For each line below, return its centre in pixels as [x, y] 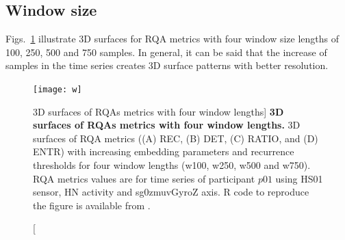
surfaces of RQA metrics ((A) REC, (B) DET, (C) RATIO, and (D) [176, 138]
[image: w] [57, 89]
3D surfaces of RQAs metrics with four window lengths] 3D [158, 111]
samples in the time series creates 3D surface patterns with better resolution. [167, 65]
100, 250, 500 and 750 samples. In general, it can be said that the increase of [166, 52]
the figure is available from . [92, 205]
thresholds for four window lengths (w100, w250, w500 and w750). [172, 165]
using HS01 [299, 178]
